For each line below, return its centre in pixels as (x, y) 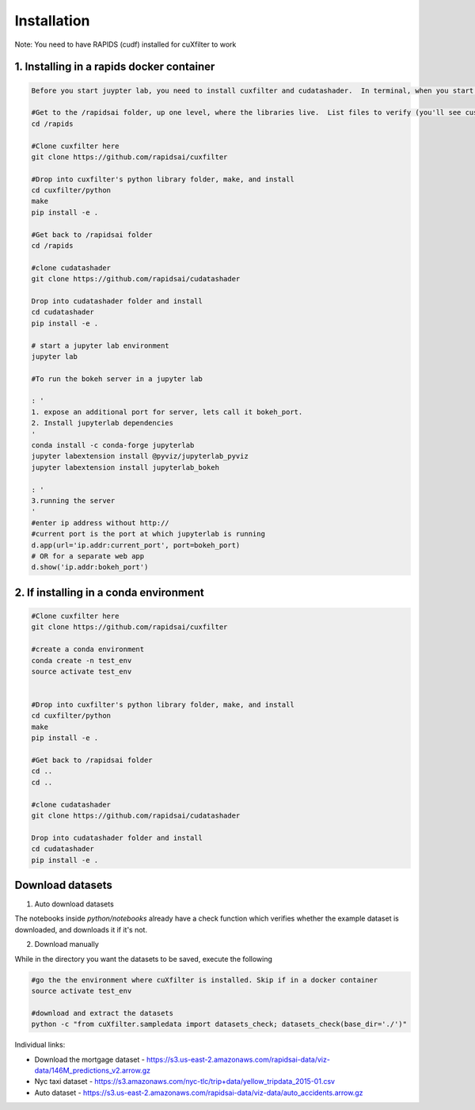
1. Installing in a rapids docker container (115, 67)
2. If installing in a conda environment (110, 592)
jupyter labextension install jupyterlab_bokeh (125, 467)
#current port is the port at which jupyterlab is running (148, 534)
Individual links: (40, 1045)
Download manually (66, 944)
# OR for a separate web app (88, 556)
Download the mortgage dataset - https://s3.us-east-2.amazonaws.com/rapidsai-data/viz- (182, 1059)
